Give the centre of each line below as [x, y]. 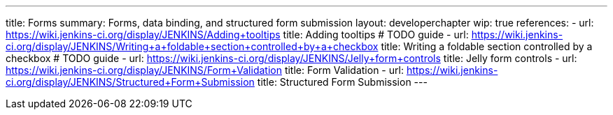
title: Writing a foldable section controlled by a [487, 46]
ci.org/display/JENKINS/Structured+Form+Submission [130, 82]
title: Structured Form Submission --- [342, 82]
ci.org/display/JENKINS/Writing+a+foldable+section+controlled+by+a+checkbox [192, 46]
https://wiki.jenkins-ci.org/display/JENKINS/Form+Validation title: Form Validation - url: [205, 70]
